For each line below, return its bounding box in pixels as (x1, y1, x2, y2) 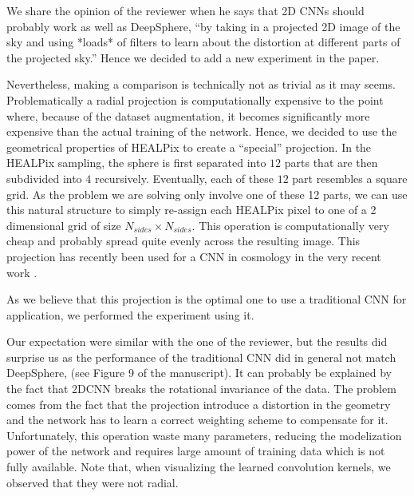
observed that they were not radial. (6, 474, 179, 490)
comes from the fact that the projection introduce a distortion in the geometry (6, 395, 391, 412)
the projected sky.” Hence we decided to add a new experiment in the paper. (6, 49, 380, 65)
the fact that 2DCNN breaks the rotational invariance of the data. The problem (6, 380, 396, 397)
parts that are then (284, 154, 378, 171)
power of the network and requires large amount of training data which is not (6, 442, 385, 459)
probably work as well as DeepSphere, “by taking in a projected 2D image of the (6, 18, 400, 34)
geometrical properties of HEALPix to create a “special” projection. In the (6, 138, 372, 155)
